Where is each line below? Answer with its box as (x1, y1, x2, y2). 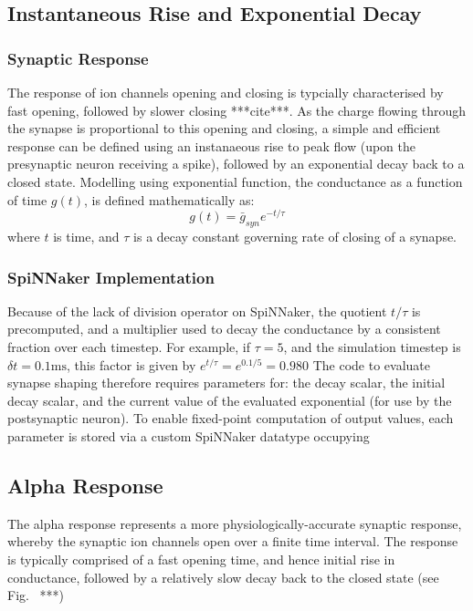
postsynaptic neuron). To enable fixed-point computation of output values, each (7, 409, 454, 428)
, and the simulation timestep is (283, 337, 461, 357)
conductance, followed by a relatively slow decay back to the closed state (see (7, 567, 439, 586)
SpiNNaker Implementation (7, 265, 215, 288)
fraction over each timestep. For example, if (7, 337, 250, 357)
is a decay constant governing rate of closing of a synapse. (133, 227, 457, 246)
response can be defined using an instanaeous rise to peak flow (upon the (7, 136, 415, 155)
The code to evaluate (312, 355, 430, 374)
